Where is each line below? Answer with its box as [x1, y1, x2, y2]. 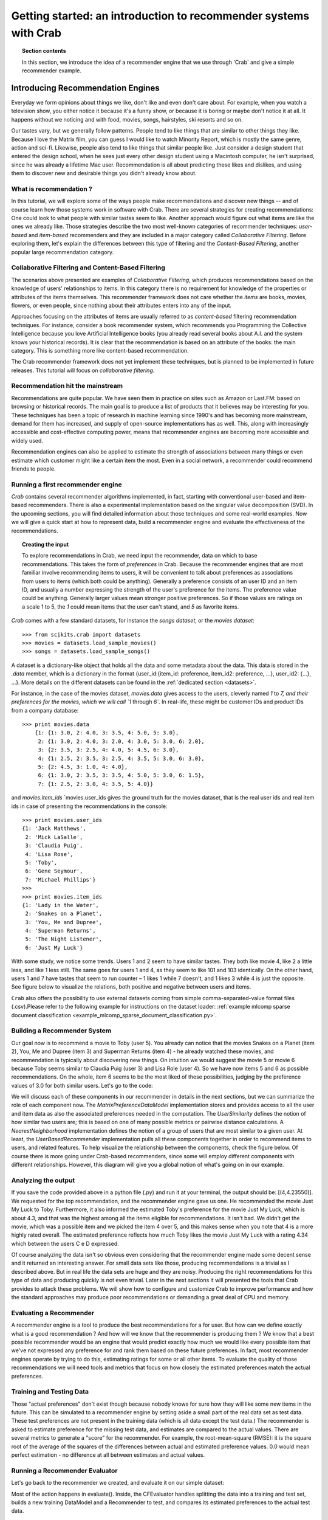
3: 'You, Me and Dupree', [25, 919, 103, 925]
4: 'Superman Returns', [25, 927, 96, 934]
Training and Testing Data [11, 1387, 89, 1396]
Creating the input [22, 541, 69, 548]
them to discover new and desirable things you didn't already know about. [11, 170, 197, 177]
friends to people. [11, 465, 56, 472]
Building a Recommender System [11, 1026, 112, 1035]
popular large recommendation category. [11, 248, 114, 255]
